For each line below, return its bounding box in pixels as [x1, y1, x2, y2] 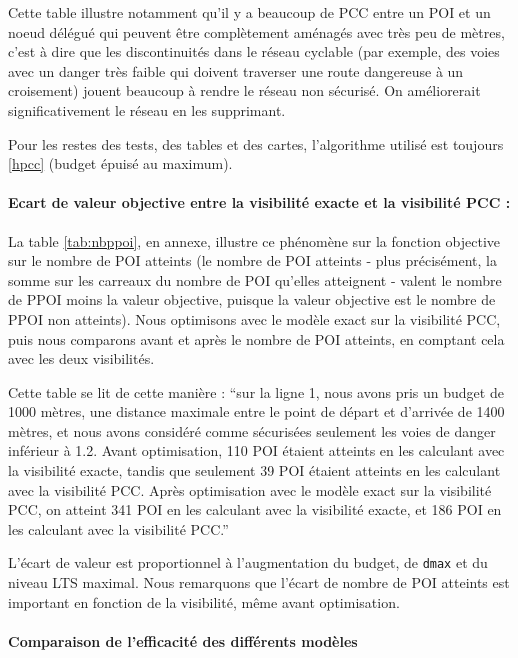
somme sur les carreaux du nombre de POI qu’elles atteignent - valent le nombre [8, 269, 502, 290]
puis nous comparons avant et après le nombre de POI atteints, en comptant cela [8, 328, 505, 349]
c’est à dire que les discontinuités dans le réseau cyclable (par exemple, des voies [8, 41, 500, 62]
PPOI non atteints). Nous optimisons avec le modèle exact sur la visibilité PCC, [8, 308, 501, 329]
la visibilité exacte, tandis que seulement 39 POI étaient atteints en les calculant [8, 460, 501, 481]
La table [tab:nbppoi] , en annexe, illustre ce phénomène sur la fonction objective [8, 230, 501, 251]
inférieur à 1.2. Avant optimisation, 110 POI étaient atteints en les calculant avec [8, 440, 505, 461]
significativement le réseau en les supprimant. [8, 99, 286, 120]
